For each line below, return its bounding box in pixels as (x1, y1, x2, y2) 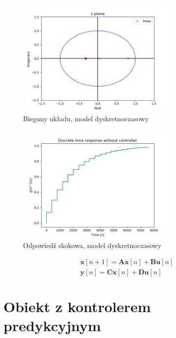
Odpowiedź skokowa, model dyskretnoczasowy (23, 240, 161, 250)
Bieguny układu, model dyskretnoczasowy (23, 113, 149, 124)
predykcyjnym (3, 315, 101, 336)
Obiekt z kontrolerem (3, 296, 151, 316)
